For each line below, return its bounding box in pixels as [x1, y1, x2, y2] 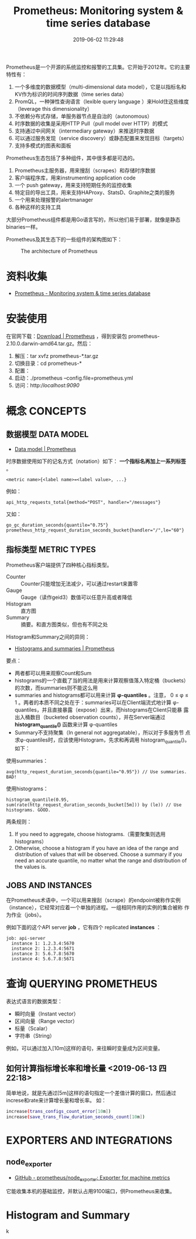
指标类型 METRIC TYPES [6, 544, 97, 555]
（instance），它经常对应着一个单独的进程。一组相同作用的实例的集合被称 [6, 904, 183, 911]
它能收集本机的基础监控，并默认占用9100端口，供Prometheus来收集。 [6, 1187, 176, 1194]
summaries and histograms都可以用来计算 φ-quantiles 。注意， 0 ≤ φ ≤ [14, 691, 189, 699]
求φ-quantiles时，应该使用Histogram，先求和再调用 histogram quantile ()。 [14, 736, 190, 745]
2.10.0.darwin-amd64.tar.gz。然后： [6, 340, 93, 347]
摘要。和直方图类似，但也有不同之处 [20, 621, 108, 628]
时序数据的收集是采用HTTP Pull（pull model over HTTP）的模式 [14, 120, 168, 127]
